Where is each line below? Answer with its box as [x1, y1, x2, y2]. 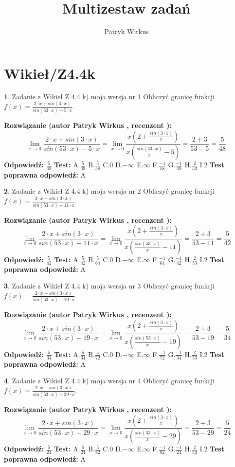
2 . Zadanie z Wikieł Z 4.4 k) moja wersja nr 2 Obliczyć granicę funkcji [4, 186, 215, 196]
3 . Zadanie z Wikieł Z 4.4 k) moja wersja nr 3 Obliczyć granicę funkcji [4, 280, 215, 290]
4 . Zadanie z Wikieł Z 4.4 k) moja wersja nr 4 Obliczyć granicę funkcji [4, 375, 215, 385]
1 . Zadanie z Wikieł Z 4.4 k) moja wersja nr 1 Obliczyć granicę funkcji [4, 91, 215, 101]
